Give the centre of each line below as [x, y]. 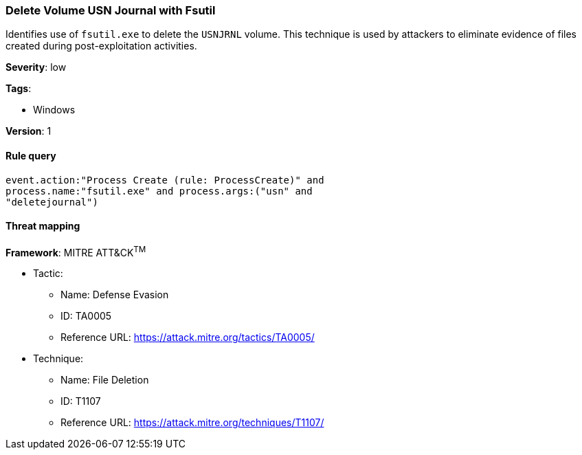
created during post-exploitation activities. [101, 46]
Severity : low [36, 67]
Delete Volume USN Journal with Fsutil [111, 10]
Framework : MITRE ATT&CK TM [76, 251]
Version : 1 [29, 131]
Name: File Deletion [105, 380]
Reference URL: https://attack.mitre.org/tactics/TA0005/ [188, 337]
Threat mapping [43, 226]
